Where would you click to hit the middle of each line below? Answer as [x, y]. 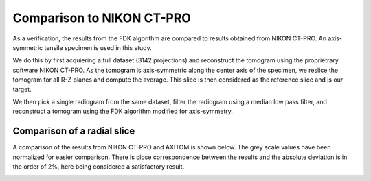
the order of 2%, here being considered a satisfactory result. [99, 166]
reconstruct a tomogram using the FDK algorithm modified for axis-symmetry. [123, 111]
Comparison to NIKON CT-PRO [102, 18]
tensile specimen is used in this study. [98, 47]
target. [22, 89]
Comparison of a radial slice [74, 131]
